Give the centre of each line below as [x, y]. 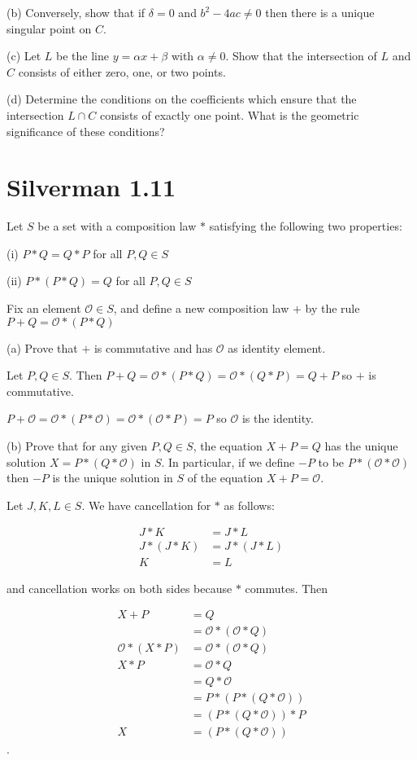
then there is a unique [320, 12]
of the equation [225, 478]
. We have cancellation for [146, 505]
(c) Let [24, 56]
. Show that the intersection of [301, 56]
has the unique [361, 446]
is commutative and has [153, 347]
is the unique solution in [113, 478]
